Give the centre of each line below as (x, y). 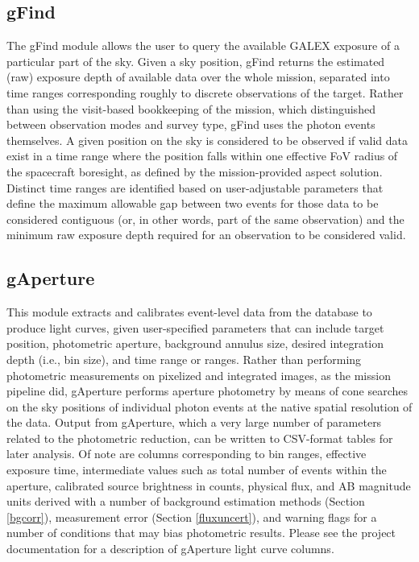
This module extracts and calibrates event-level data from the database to (189, 312)
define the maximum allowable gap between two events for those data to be (193, 203)
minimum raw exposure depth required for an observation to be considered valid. (206, 235)
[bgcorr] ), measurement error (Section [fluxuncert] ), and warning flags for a (192, 517)
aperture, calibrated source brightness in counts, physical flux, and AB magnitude (209, 485)
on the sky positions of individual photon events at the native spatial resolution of (209, 406)
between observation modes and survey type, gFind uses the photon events (191, 124)
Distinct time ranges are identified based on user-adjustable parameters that (195, 187)
